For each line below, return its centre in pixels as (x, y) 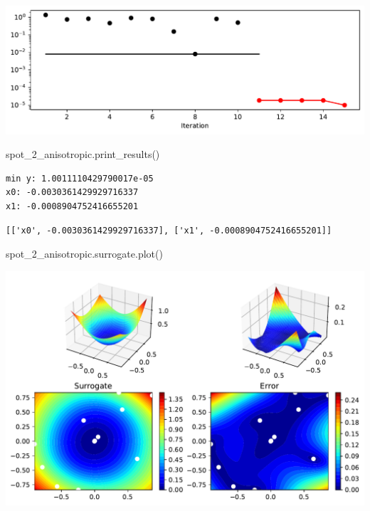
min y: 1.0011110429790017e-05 (80, 178)
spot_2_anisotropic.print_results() (83, 154)
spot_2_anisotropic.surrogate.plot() (84, 254)
